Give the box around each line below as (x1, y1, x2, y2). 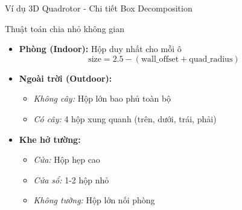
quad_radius (189, 54, 233, 64)
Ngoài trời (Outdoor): (19, 71, 112, 84)
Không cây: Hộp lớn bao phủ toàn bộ (33, 92, 171, 105)
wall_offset (141, 54, 179, 64)
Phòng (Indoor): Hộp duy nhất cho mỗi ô (19, 42, 182, 55)
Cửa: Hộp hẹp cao (33, 153, 100, 166)
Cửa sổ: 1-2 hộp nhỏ (33, 173, 109, 186)
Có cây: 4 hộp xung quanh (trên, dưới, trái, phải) (33, 112, 217, 125)
